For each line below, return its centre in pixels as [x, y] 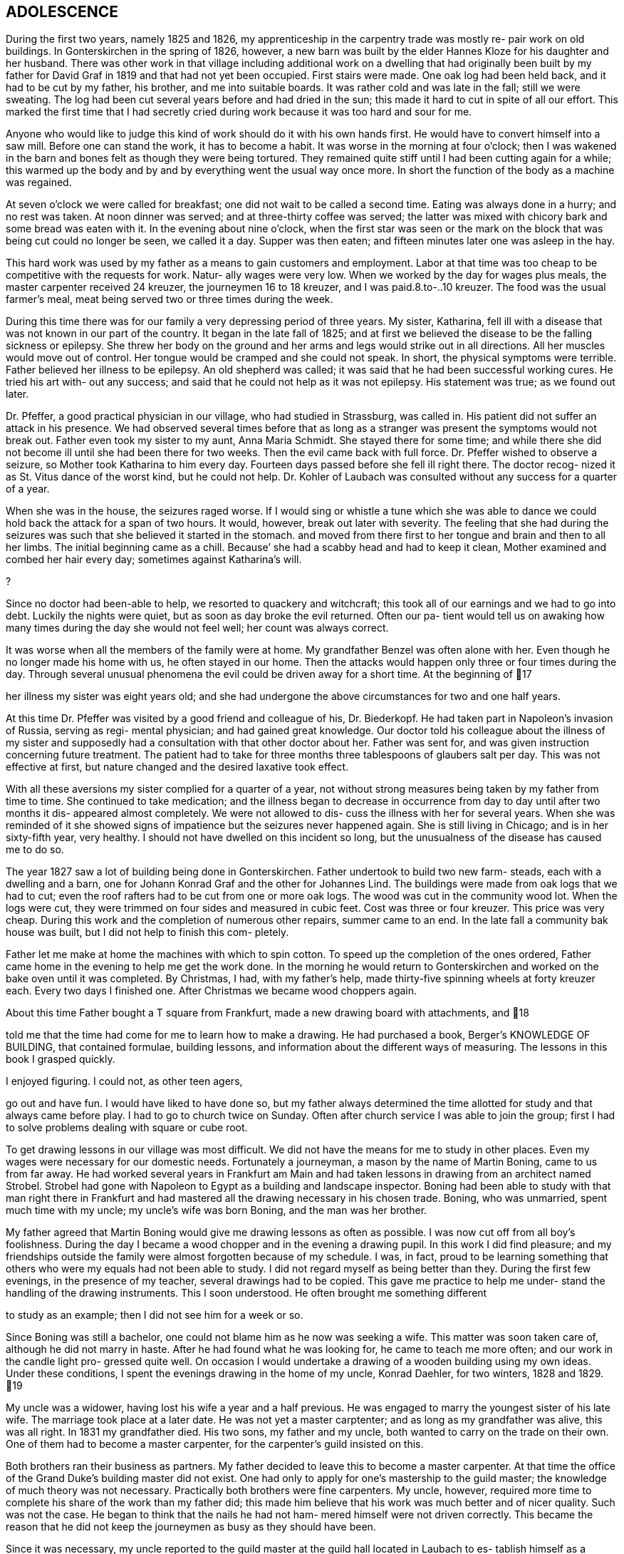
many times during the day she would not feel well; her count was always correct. [197, 628]
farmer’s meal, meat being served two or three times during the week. [170, 299]
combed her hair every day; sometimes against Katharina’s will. [154, 560]
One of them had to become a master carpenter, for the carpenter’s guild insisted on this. [215, 1444]
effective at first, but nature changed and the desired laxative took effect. [177, 767]
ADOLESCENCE [62, 12]
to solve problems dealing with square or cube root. [127, 1128]
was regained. [39, 182]
